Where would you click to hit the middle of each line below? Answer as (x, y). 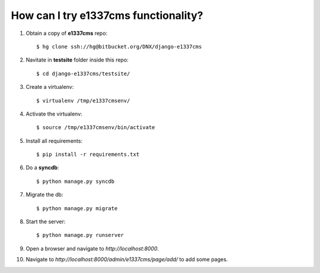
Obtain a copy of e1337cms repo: (67, 33)
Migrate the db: (44, 195)
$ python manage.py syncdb (76, 181)
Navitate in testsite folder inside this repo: (77, 60)
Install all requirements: (54, 141)
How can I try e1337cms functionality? (107, 15)
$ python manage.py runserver (80, 235)
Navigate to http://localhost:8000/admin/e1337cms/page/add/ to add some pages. (127, 259)
